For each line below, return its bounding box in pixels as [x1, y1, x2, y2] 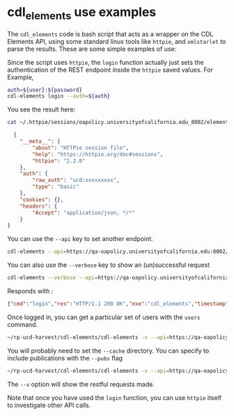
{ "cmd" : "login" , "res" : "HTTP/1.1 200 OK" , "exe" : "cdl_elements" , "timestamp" [7, 300, 229, 307]
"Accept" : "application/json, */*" [32, 209, 136, 216]
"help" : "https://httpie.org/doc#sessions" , [32, 151, 164, 157]
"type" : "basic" [32, 183, 79, 190]
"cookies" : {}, [19, 196, 64, 203]
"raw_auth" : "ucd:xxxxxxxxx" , [32, 177, 120, 184]
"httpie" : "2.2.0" [32, 157, 86, 164]
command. [7, 320, 38, 328]
